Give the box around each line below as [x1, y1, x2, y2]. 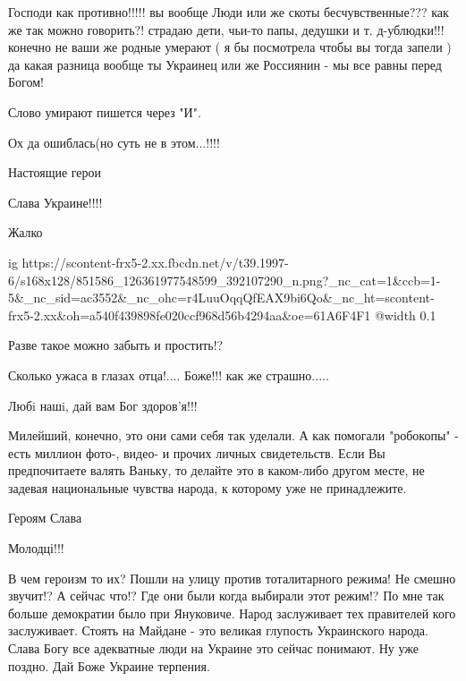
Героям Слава [8, 508, 82, 527]
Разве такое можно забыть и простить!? [8, 336, 224, 354]
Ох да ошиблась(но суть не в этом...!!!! [8, 132, 220, 151]
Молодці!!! [8, 539, 64, 558]
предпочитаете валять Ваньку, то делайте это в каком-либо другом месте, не [8, 461, 425, 480]
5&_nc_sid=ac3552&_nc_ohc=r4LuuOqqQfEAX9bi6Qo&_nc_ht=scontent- [8, 288, 435, 307]
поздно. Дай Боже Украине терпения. [8, 656, 210, 675]
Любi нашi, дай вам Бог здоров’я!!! [8, 396, 198, 414]
